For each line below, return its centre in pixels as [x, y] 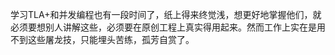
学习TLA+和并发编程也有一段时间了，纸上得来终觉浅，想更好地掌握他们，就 [166, 14]
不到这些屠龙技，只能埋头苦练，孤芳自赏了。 [102, 39]
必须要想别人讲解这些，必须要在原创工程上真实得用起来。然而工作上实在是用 [168, 27]
